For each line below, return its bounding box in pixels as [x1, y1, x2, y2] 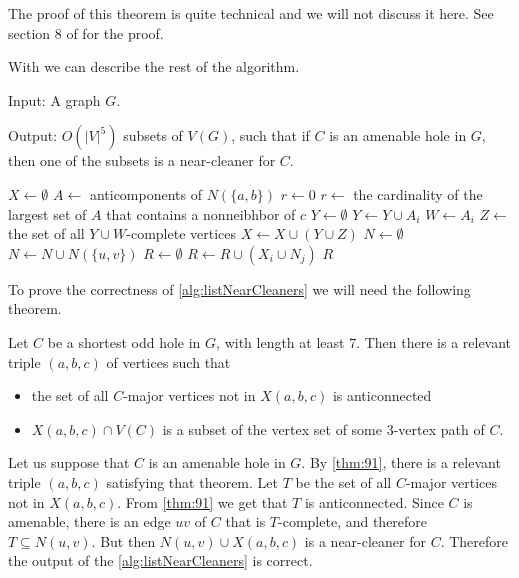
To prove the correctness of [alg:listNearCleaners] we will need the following [8, 278, 471, 299]
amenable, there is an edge [8, 511, 171, 532]
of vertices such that [106, 351, 231, 372]
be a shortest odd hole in [47, 331, 201, 352]
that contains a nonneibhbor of [106, 203, 296, 224]
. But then [91, 530, 156, 551]
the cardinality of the [353, 183, 483, 204]
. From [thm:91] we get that [117, 491, 288, 512]
